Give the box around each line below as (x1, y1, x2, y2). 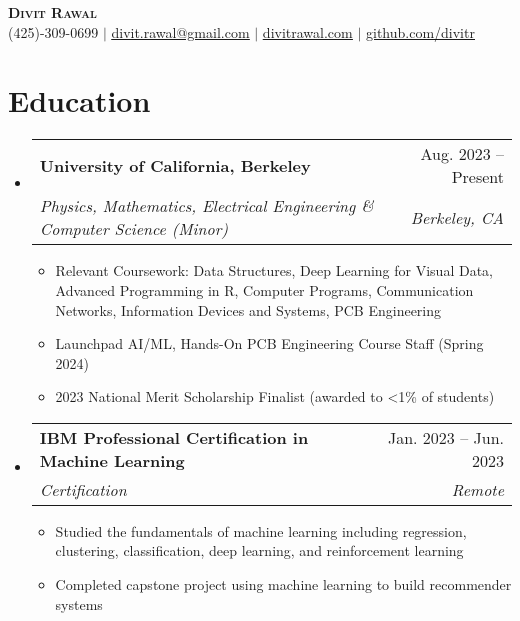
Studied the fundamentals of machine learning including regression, (55, 520, 467, 541)
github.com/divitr (365, 21, 475, 42)
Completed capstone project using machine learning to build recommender (55, 574, 512, 595)
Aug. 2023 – (420, 142, 504, 166)
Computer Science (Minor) (39, 217, 228, 241)
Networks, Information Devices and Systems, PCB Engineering (55, 299, 442, 320)
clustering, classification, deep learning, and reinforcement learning (55, 540, 464, 561)
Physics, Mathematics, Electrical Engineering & (39, 194, 374, 218)
